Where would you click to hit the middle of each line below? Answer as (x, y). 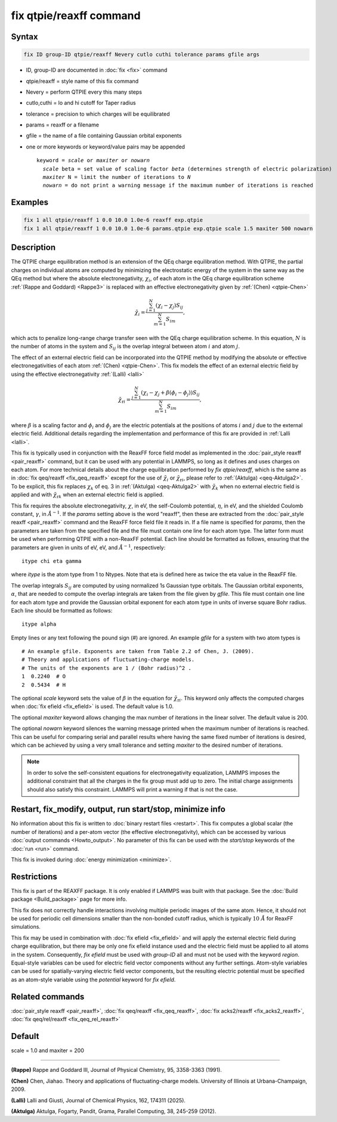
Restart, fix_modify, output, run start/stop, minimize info (118, 809)
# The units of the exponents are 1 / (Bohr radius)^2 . (107, 668)
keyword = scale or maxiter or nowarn (93, 160)
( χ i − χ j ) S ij (169, 306)
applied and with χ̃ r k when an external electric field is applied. (87, 495)
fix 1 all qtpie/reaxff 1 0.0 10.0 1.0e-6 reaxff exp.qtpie (113, 220)
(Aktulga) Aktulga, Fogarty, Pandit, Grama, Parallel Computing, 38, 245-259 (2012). (114, 1111)
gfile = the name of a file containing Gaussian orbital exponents (104, 136)
